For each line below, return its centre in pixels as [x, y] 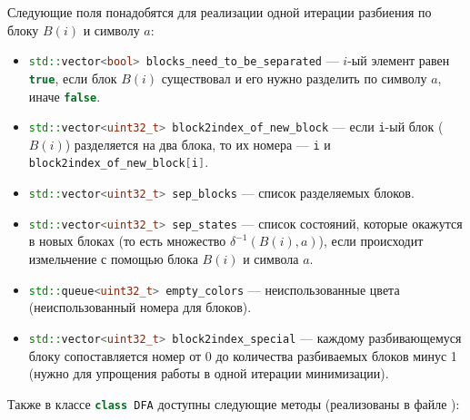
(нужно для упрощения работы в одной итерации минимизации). [209, 373]
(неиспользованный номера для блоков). [140, 307]
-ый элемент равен [399, 60]
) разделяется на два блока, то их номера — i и [198, 144]
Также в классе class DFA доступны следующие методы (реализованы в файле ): [234, 403]
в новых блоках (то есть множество [127, 241]
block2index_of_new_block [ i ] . [119, 162]
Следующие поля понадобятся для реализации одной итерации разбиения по [220, 12]
